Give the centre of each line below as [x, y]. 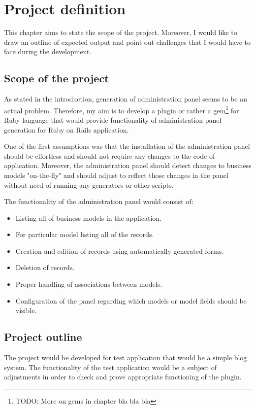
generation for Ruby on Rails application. [66, 129]
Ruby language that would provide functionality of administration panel [113, 119]
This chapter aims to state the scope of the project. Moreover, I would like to [121, 32]
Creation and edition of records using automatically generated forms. [120, 251]
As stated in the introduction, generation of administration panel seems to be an [126, 99]
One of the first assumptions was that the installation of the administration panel [127, 146]
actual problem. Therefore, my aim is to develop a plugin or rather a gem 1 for [122, 109]
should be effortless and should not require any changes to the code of [110, 155]
